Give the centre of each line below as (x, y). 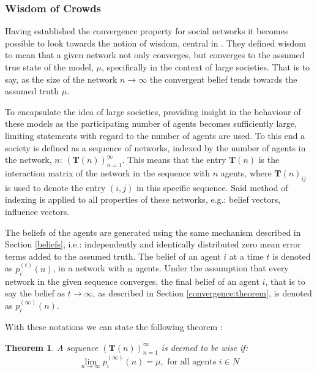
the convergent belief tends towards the (223, 79)
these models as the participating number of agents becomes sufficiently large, (151, 123)
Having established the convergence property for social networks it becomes (147, 31)
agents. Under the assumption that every (212, 268)
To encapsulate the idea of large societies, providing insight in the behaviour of (153, 111)
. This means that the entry (174, 160)
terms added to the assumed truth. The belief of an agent (113, 256)
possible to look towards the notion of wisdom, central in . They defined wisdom (156, 43)
